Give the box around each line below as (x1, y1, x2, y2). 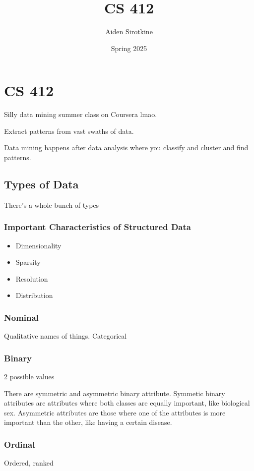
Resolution (15, 273, 48, 284)
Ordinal (4, 438, 35, 450)
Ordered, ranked (4, 458, 54, 468)
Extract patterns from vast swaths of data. (4, 125, 134, 136)
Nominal (4, 311, 39, 323)
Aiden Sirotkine (105, 26, 153, 37)
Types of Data (4, 177, 79, 192)
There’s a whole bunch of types (4, 199, 99, 210)
